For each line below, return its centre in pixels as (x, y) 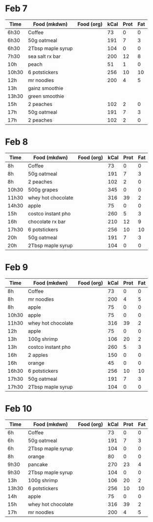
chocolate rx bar (47, 221)
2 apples (38, 355)
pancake (38, 464)
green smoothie (46, 96)
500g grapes (43, 189)
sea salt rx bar (44, 56)
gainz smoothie (45, 88)
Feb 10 (19, 409)
